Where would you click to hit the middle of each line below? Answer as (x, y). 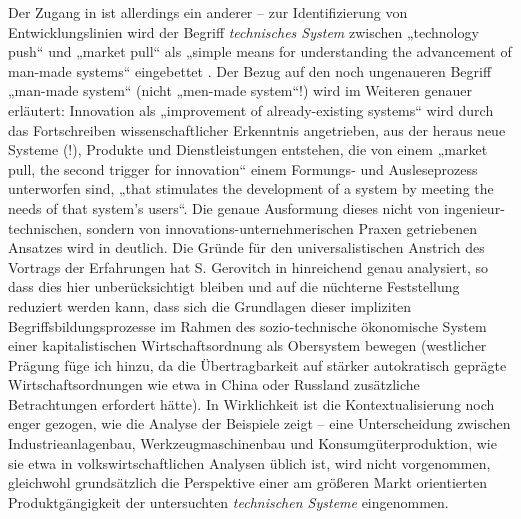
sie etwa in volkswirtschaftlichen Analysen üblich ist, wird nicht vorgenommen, (249, 462)
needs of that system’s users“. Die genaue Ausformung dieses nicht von (224, 207)
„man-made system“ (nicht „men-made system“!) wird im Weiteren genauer (240, 90)
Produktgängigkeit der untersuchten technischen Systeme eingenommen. (228, 501)
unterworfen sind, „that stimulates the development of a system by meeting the (251, 188)
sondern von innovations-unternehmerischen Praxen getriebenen (281, 227)
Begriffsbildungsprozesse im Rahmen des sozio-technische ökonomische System (247, 325)
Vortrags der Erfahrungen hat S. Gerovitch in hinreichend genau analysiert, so (248, 266)
